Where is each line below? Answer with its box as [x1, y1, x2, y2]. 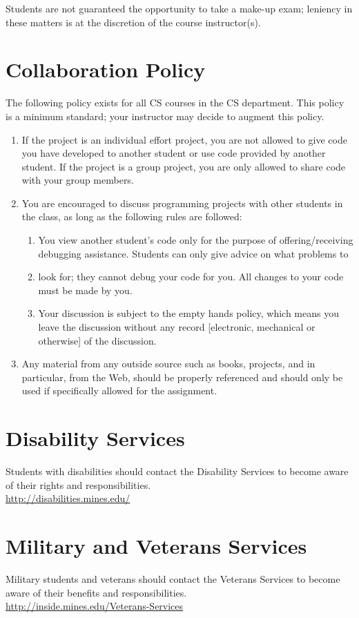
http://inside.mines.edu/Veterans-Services [6, 599, 184, 613]
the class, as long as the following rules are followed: [21, 209, 242, 224]
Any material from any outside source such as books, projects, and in [21, 356, 316, 371]
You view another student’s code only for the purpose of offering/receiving [38, 233, 353, 247]
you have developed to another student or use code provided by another [21, 146, 326, 160]
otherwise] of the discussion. [38, 333, 157, 347]
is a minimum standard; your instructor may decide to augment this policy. [6, 108, 324, 123]
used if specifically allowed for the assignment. [21, 383, 217, 398]
